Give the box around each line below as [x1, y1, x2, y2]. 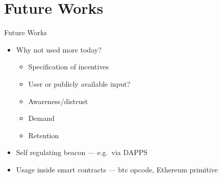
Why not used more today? [16, 44, 102, 55]
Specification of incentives [28, 61, 109, 72]
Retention [28, 130, 59, 140]
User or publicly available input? [28, 78, 131, 89]
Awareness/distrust [28, 95, 88, 106]
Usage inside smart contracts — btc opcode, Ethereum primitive [16, 164, 218, 174]
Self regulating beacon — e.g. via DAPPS [16, 147, 148, 158]
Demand [28, 113, 55, 123]
